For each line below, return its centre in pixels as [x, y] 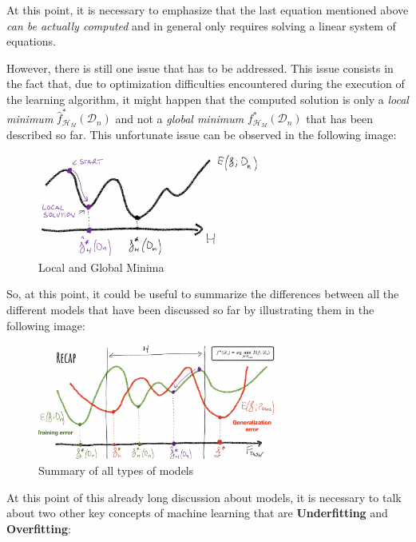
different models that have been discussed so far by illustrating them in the [190, 309]
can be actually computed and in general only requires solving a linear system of [201, 25]
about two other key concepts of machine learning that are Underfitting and [197, 513]
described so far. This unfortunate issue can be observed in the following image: [202, 135]
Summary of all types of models [116, 470]
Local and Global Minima [101, 267]
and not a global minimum [180, 118]
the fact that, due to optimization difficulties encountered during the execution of [206, 84]
